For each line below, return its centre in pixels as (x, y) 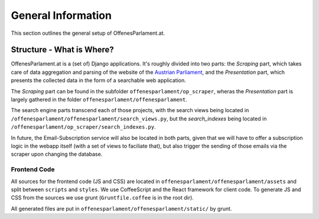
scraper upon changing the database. (57, 154)
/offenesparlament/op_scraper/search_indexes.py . (83, 127)
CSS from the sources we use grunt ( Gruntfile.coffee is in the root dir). (102, 198)
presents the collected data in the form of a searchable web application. (98, 80)
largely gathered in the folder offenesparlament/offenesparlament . (99, 100)
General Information (61, 15)
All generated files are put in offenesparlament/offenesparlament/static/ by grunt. (121, 208)
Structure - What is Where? (63, 50)
